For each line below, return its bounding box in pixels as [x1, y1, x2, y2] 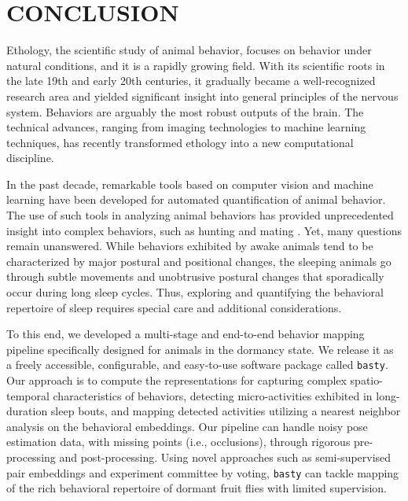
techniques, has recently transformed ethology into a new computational [6, 134, 354, 150]
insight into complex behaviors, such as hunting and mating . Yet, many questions [6, 222, 402, 238]
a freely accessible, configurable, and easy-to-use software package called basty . [6, 356, 388, 373]
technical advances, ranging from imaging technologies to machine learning [6, 119, 366, 135]
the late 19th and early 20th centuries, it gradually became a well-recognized [6, 72, 376, 89]
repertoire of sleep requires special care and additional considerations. [6, 299, 342, 315]
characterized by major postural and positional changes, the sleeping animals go [6, 252, 391, 269]
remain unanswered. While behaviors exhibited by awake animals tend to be [6, 238, 373, 254]
